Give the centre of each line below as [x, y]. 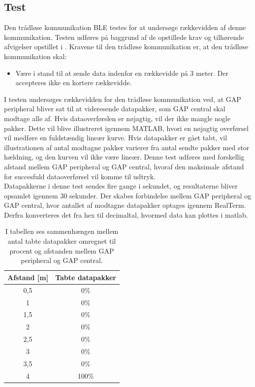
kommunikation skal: [35, 56]
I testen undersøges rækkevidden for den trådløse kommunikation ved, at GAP [123, 99]
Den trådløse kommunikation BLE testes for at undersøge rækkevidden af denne [125, 27]
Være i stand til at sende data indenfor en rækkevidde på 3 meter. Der [122, 73]
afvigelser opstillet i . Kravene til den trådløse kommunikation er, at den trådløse [126, 47]
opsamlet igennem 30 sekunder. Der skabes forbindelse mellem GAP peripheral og [128, 195]
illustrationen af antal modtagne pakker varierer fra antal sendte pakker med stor [127, 147]
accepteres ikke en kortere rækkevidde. [74, 82]
